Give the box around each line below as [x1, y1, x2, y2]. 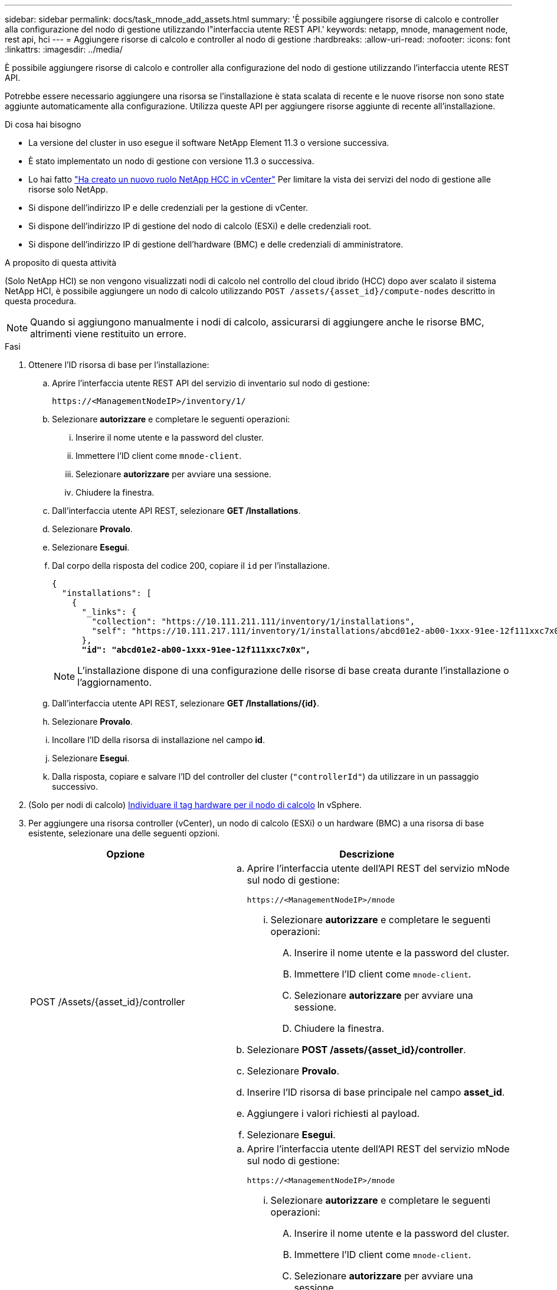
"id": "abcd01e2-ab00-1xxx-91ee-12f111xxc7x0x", [81, 645, 311, 654]
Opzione [106, 848, 145, 860]
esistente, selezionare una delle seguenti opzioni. [28, 828, 220, 838]
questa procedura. [5, 296, 77, 306]
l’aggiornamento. [77, 676, 152, 688]
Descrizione [339, 848, 395, 860]
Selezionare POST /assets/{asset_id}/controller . [247, 1044, 466, 1056]
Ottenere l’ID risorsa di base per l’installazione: [28, 360, 209, 370]
